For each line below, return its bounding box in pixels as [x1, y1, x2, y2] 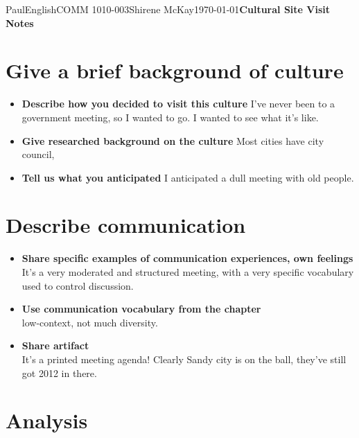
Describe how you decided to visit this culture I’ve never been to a [21, 96, 335, 111]
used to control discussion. [21, 278, 134, 292]
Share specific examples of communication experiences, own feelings [21, 251, 353, 265]
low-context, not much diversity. [21, 315, 158, 329]
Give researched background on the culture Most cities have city [21, 133, 324, 148]
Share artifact [21, 338, 89, 353]
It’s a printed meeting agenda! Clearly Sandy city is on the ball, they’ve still [21, 351, 347, 366]
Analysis [6, 406, 88, 435]
